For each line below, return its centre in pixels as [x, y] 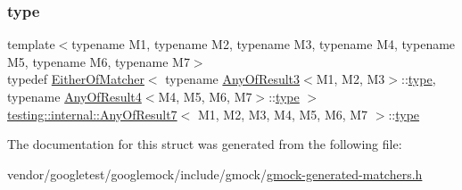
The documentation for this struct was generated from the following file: [205, 144]
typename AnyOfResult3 [233, 79]
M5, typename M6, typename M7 [99, 61]
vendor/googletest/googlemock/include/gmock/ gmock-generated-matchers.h [215, 173]
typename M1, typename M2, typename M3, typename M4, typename [264, 44]
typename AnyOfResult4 [74, 96]
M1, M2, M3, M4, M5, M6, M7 [283, 114]
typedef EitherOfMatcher [76, 79]
